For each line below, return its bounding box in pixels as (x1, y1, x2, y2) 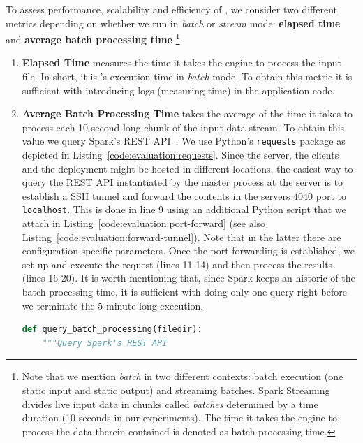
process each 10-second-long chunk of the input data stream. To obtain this (22, 119, 345, 134)
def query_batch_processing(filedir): (22, 324, 202, 335)
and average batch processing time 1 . (6, 30, 183, 46)
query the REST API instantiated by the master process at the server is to (22, 175, 343, 189)
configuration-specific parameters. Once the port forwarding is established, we (22, 243, 355, 258)
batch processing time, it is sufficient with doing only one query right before (22, 284, 347, 299)
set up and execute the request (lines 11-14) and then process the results (22, 256, 333, 271)
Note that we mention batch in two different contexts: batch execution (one (22, 369, 343, 384)
